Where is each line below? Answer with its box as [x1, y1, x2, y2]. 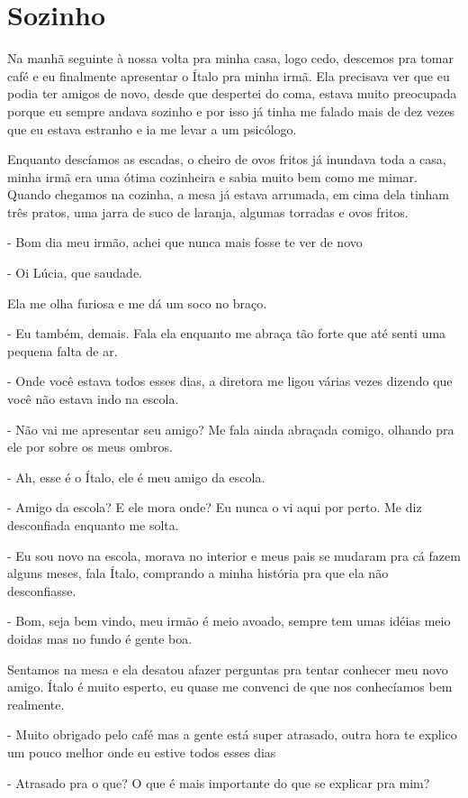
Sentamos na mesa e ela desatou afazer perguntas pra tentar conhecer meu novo [7, 659, 448, 678]
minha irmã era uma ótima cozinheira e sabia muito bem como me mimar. [7, 167, 418, 186]
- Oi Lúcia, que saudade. [7, 263, 142, 282]
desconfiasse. [7, 581, 76, 600]
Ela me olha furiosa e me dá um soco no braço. [7, 293, 267, 312]
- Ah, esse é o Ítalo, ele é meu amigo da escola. [7, 467, 265, 486]
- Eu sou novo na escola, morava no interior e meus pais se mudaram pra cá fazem [7, 546, 461, 564]
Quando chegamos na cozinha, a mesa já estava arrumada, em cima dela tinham [7, 185, 450, 204]
